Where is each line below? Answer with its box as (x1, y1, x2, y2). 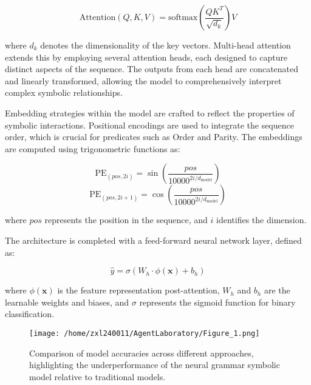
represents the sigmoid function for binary (139, 295, 296, 308)
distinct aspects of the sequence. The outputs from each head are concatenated (5, 62, 299, 75)
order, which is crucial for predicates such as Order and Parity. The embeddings (5, 130, 302, 143)
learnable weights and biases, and (5, 295, 129, 308)
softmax (168, 13, 198, 22)
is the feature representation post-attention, (57, 284, 220, 296)
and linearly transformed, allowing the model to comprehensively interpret (5, 74, 282, 87)
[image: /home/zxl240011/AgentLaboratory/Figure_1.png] (29, 329, 260, 338)
